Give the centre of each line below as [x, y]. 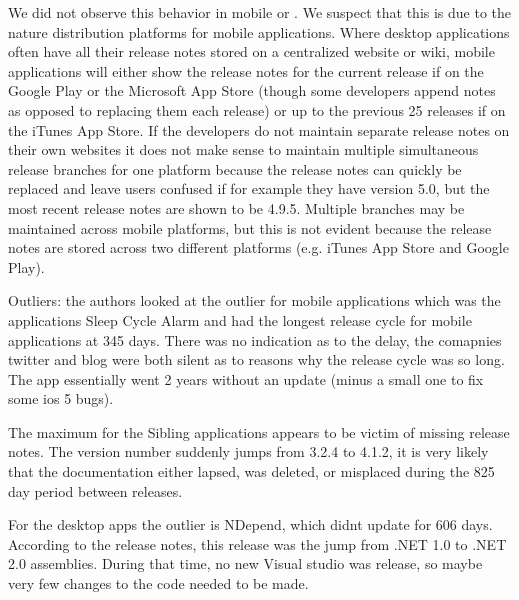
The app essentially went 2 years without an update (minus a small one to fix [246, 378]
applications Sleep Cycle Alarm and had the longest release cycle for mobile [240, 319]
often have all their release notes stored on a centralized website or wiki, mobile [251, 51]
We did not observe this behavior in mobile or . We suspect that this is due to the [260, 12]
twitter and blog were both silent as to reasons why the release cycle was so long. [256, 359]
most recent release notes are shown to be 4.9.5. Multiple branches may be [236, 207]
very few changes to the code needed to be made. [158, 583]
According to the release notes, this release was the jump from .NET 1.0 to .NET [257, 543]
